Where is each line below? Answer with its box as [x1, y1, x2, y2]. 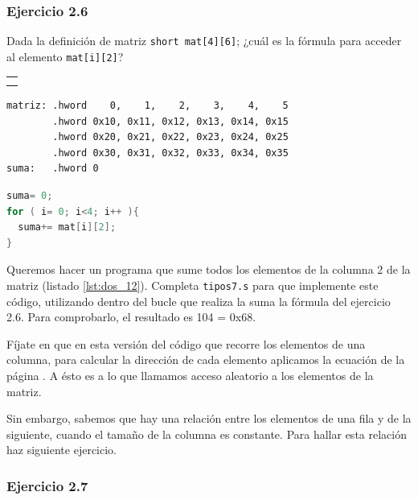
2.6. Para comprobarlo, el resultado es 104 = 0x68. [6, 308, 256, 325]
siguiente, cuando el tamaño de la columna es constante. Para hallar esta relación [6, 425, 407, 442]
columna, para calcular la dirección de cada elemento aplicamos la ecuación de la [6, 351, 405, 368]
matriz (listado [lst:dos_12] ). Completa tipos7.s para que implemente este [6, 276, 379, 293]
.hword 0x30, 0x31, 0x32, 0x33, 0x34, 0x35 [52, 147, 289, 159]
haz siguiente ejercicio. [6, 441, 117, 458]
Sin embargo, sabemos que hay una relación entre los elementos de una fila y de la [6, 410, 412, 427]
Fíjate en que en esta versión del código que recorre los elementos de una [6, 335, 366, 352]
